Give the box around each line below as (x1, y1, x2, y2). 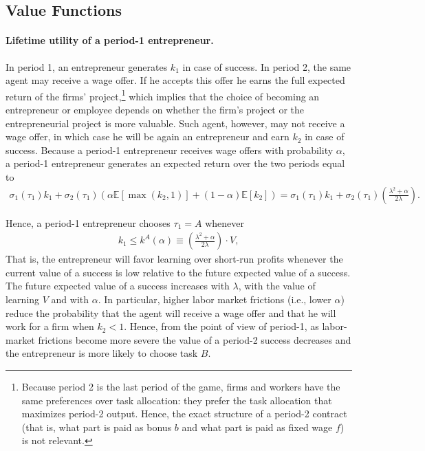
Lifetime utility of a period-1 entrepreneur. (6, 33, 214, 47)
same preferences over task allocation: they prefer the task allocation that (21, 393, 332, 407)
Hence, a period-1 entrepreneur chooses (6, 215, 171, 230)
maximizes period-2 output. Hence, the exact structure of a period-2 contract (21, 406, 347, 421)
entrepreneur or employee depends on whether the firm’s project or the (6, 102, 305, 117)
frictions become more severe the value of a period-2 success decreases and (38, 332, 351, 346)
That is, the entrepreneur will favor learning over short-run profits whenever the (6, 252, 343, 266)
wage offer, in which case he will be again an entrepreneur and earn (6, 129, 290, 144)
